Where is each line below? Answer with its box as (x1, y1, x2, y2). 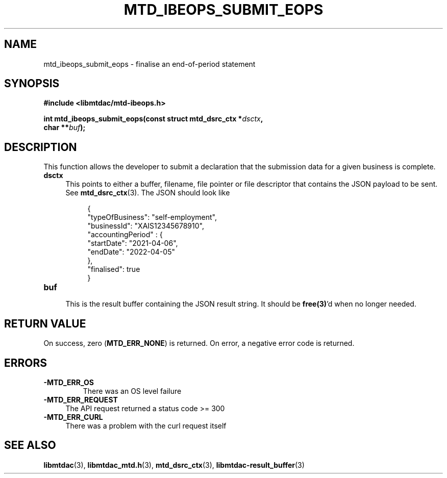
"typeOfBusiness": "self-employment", (87, 213, 217, 222)
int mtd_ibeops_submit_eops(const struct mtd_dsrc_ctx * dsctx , (43, 114, 263, 123)
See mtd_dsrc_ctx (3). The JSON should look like (65, 188, 230, 197)
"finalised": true (87, 265, 140, 274)
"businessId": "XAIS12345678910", (87, 221, 204, 231)
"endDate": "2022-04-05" (87, 247, 175, 257)
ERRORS (4, 356, 47, 369)
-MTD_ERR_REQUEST (43, 395, 118, 404)
